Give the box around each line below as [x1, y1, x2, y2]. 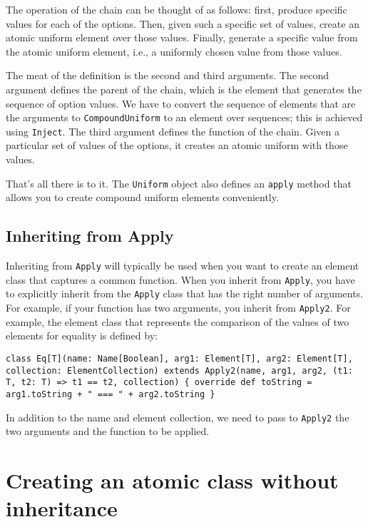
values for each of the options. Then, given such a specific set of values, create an [6, 16, 359, 31]
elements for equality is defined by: [6, 328, 158, 343]
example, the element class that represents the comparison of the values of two [6, 314, 349, 329]
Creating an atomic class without [6, 465, 339, 494]
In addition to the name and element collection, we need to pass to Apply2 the [6, 409, 349, 424]
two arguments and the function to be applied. [6, 424, 210, 439]
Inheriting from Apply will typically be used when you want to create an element [6, 258, 359, 273]
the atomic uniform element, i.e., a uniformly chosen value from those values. [6, 43, 342, 58]
